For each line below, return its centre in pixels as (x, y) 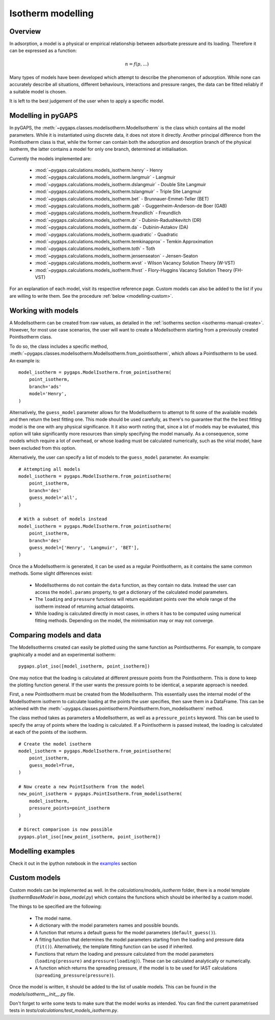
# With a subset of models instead (63, 519)
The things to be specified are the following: (56, 907)
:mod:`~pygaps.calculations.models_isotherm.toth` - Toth (95, 249)
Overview (25, 31)
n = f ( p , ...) (137, 64)
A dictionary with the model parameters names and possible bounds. (107, 925)
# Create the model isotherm (55, 744)
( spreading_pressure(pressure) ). (75, 975)
